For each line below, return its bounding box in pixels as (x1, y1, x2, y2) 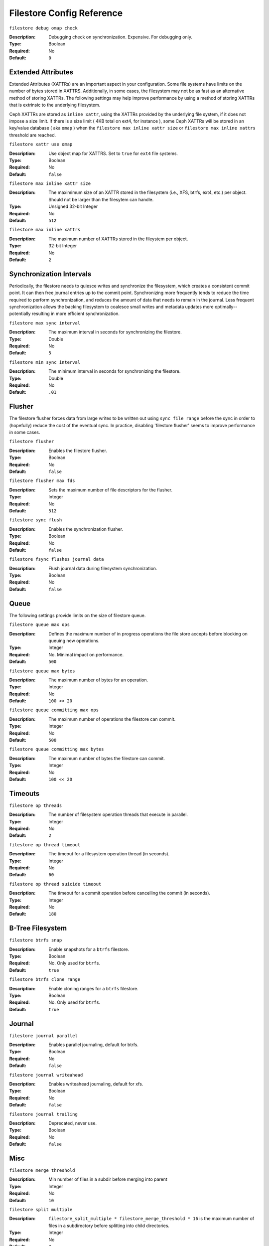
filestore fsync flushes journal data (9, 556, 104, 562)
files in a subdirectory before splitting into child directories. (48, 1223, 169, 1229)
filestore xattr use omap (9, 142, 73, 147)
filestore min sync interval (9, 359, 81, 365)
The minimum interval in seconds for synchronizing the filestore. (48, 368, 181, 374)
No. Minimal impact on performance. (48, 651, 124, 657)
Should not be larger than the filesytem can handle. (48, 196, 154, 202)
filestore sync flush (9, 517, 62, 523)
